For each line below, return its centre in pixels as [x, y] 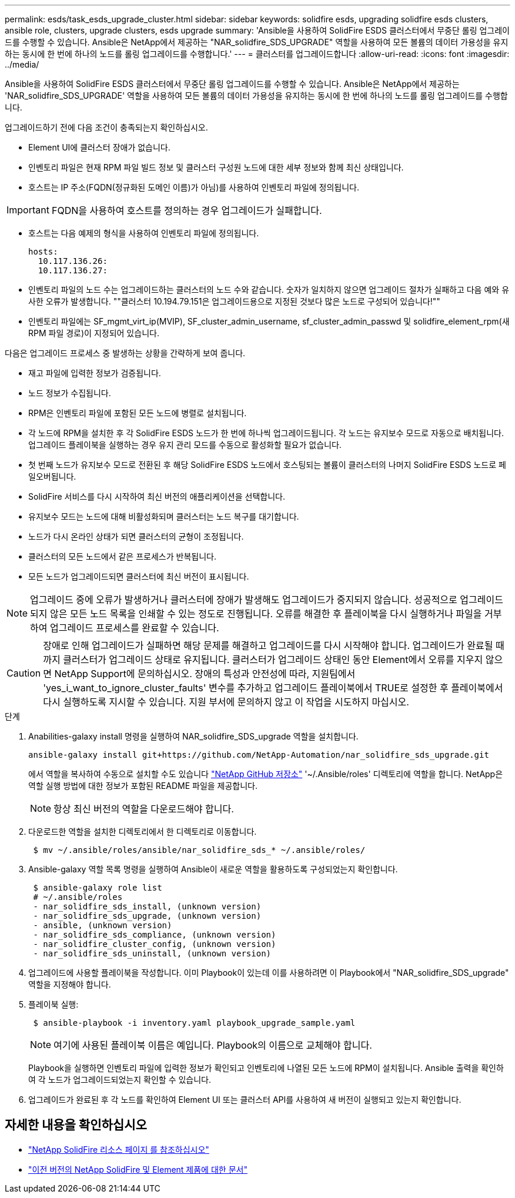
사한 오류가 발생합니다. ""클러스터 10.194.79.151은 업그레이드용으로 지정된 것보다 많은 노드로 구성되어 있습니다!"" [234, 301]
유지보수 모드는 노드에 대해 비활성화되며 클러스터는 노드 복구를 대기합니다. [164, 516]
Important [28, 210]
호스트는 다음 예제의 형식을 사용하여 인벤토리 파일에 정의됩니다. [144, 233]
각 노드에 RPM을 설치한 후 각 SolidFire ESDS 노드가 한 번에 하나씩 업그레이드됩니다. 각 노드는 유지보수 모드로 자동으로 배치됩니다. [266, 433]
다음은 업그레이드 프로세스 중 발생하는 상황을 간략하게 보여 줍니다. [125, 353]
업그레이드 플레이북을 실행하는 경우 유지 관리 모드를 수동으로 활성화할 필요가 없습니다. [185, 445]
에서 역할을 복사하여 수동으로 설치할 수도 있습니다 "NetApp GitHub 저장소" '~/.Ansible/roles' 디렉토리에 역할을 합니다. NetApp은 [266, 774]
